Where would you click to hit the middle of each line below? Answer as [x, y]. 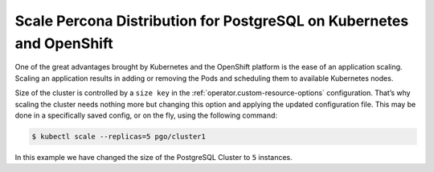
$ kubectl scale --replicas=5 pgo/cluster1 [119, 136]
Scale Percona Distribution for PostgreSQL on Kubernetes [212, 21]
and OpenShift [64, 43]
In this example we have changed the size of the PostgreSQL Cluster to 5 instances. [154, 157]
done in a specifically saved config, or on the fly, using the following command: [146, 115]
